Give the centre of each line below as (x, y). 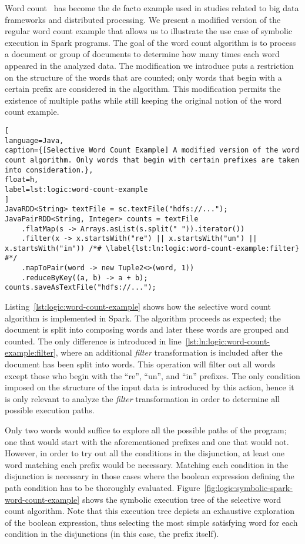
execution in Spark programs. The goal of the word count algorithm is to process (150, 42)
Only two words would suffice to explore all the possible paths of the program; (146, 430)
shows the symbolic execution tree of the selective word (182, 499)
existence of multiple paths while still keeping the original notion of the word (143, 100)
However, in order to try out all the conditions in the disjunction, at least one (145, 453)
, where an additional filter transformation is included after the (169, 352)
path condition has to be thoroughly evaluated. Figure (103, 487)
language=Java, (34, 140)
